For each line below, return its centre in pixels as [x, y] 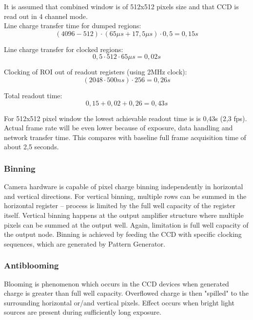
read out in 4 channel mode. [46, 16]
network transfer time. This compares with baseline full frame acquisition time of [125, 137]
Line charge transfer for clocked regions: [64, 49]
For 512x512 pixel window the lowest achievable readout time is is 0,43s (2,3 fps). [126, 118]
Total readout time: [33, 95]
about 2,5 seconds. [31, 147]
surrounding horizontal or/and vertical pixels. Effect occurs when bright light [119, 302]
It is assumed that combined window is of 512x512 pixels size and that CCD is [121, 6]
